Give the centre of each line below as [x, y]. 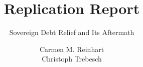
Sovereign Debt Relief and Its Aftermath [72, 32]
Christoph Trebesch [72, 59]
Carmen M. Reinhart [72, 49]
